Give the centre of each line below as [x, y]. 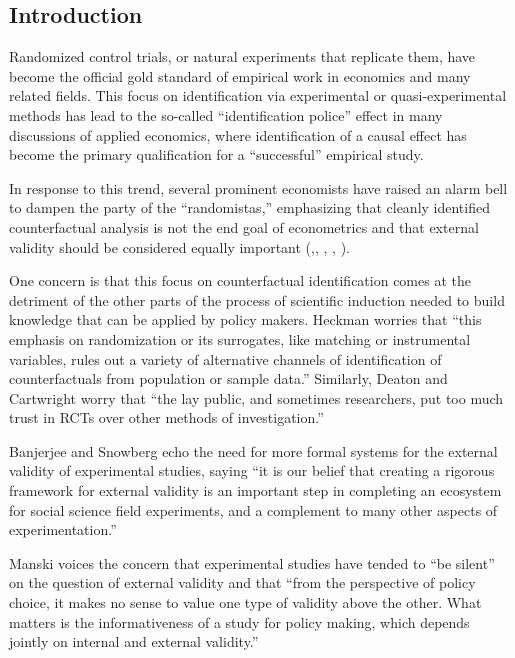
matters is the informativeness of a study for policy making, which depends [239, 621]
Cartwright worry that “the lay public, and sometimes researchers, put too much [256, 397]
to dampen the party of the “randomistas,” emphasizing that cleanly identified [249, 207]
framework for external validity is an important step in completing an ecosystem [255, 490]
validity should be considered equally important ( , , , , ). [179, 246]
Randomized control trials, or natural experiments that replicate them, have [242, 56]
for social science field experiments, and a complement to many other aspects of [253, 509]
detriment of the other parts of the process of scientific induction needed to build [257, 299]
